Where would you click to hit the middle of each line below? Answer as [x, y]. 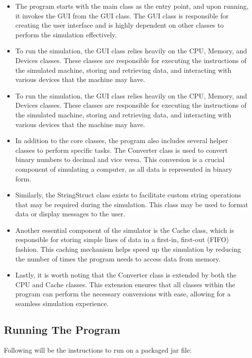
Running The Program [62, 330]
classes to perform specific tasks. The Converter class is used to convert [122, 150]
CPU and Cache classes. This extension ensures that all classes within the [125, 284]
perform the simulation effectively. [66, 34]
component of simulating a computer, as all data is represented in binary [124, 169]
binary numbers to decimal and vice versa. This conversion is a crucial [120, 159]
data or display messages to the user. [70, 214]
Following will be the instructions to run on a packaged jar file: [98, 350]
